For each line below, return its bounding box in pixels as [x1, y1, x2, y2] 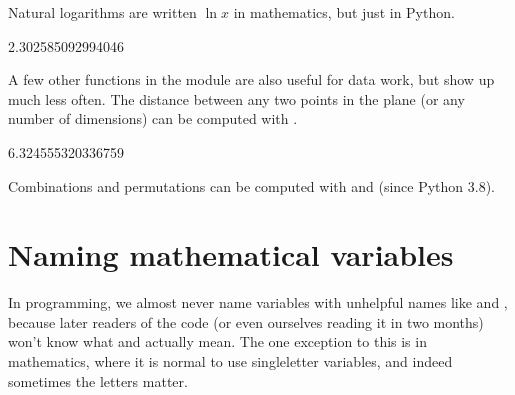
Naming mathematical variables [8, 234, 454, 275]
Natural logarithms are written [8, 2, 197, 22]
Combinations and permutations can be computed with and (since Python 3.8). [8, 175, 496, 196]
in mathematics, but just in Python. [233, 2, 455, 22]
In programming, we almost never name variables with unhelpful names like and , [8, 292, 508, 313]
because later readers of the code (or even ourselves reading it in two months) [8, 311, 484, 332]
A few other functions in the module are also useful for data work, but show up [8, 69, 495, 90]
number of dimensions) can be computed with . [8, 108, 298, 129]
